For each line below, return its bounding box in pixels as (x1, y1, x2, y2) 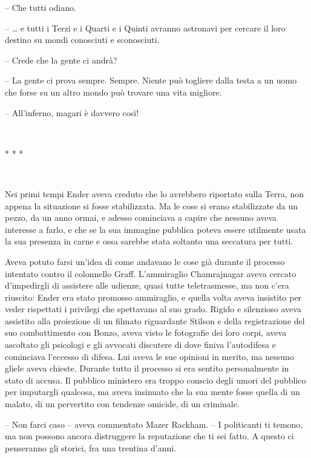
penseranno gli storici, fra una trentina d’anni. (5, 441, 177, 454)
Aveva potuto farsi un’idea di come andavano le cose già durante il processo (5, 255, 285, 267)
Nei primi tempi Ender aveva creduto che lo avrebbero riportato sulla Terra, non (5, 187, 304, 200)
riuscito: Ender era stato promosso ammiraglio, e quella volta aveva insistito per (5, 290, 302, 303)
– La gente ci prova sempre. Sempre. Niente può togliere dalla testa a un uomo (5, 74, 297, 87)
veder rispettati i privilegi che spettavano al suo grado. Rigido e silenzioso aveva (5, 303, 301, 315)
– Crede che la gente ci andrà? (5, 53, 117, 66)
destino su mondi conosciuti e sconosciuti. (5, 33, 160, 46)
